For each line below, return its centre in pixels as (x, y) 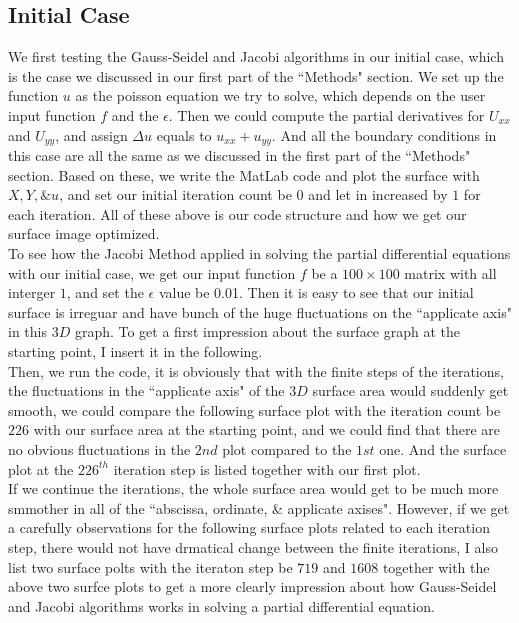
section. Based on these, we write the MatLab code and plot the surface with (244, 174)
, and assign (91, 134)
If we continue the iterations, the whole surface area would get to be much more (253, 488)
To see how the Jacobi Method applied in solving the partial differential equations (259, 253)
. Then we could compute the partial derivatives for (326, 114)
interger (32, 292)
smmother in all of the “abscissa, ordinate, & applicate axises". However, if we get (259, 507)
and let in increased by (378, 194)
